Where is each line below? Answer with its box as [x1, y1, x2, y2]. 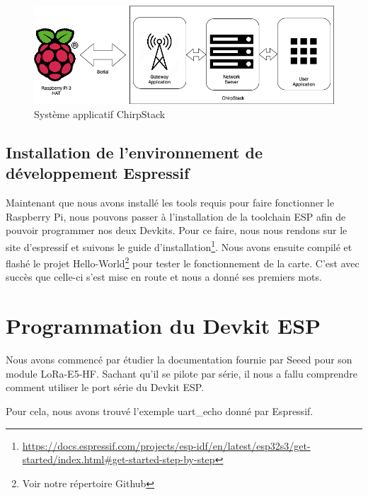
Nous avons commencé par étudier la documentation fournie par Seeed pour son [6, 352, 352, 367]
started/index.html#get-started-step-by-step [22, 452, 215, 467]
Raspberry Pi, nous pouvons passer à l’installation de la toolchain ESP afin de [6, 209, 346, 223]
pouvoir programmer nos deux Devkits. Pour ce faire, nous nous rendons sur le [6, 223, 347, 238]
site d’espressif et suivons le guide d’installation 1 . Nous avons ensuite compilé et [6, 237, 352, 254]
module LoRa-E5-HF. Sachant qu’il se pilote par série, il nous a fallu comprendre [6, 366, 358, 380]
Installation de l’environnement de [6, 141, 263, 163]
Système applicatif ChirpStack [34, 106, 166, 121]
